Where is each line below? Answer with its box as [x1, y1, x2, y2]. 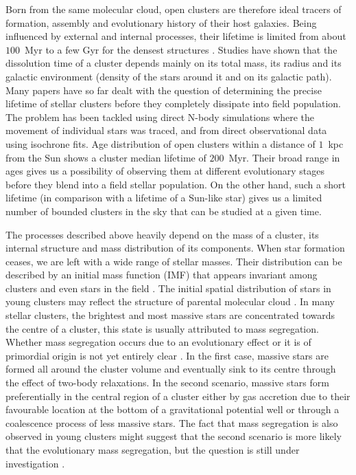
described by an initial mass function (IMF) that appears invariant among [5, 267, 318, 282]
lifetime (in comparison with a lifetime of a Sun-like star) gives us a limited [5, 190, 322, 205]
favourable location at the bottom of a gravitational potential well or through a [5, 402, 340, 417]
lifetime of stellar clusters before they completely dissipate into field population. [5, 96, 341, 111]
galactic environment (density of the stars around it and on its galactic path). [5, 69, 332, 83]
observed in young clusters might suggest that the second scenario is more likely [5, 429, 342, 443]
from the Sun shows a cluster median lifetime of [5, 150, 206, 164]
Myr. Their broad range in [228, 150, 340, 164]
